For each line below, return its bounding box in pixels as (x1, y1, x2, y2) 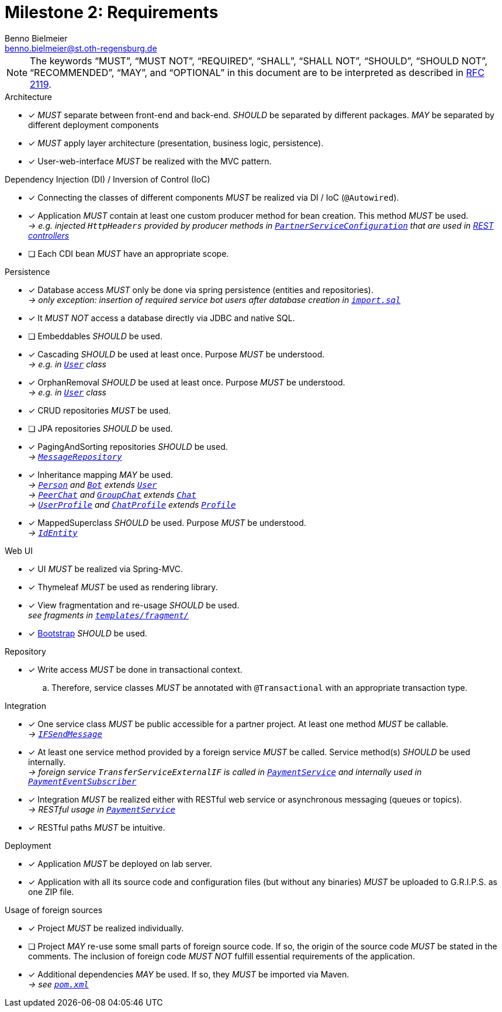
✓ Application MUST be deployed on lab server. (28, 858, 212, 869)
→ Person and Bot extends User (28, 479, 157, 490)
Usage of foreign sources (5, 904, 103, 915)
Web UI (5, 545, 33, 556)
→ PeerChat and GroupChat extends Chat (28, 489, 196, 500)
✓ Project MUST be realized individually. (28, 922, 184, 933)
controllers (28, 230, 70, 240)
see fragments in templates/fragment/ (28, 610, 189, 620)
